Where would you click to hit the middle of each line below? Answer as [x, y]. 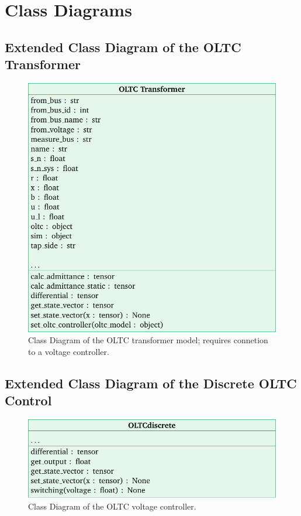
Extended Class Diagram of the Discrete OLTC [151, 383]
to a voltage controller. [69, 351]
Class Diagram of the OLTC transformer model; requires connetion [148, 340]
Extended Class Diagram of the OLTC [123, 47]
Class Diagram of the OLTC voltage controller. [112, 506]
